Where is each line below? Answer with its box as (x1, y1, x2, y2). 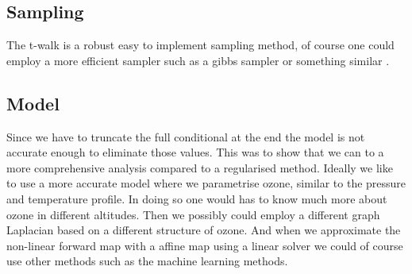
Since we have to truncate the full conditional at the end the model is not (6, 128, 365, 145)
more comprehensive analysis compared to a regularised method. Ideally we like (6, 159, 393, 176)
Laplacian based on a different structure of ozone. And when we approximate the (6, 222, 401, 238)
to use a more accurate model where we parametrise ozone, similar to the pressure (6, 175, 406, 191)
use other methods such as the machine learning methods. (6, 253, 288, 269)
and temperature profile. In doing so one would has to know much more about (6, 190, 387, 206)
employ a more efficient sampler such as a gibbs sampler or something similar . (6, 52, 390, 68)
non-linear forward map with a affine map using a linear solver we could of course (6, 237, 403, 253)
